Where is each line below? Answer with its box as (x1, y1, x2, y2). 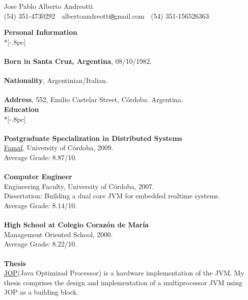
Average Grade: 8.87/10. (4, 152, 77, 162)
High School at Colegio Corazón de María (4, 219, 149, 230)
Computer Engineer (4, 171, 73, 182)
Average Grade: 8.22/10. (4, 239, 77, 249)
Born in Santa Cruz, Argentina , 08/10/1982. (4, 56, 152, 66)
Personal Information (4, 27, 78, 37)
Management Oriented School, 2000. (4, 229, 113, 239)
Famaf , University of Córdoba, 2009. (4, 142, 113, 153)
